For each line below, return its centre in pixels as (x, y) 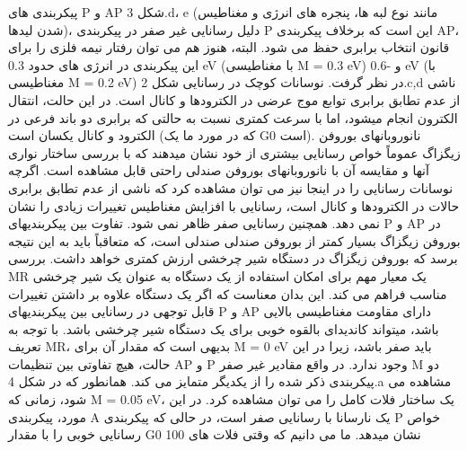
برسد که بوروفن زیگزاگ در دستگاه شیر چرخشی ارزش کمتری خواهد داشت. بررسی (233, 258)
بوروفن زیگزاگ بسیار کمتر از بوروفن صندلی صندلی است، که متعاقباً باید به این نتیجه (234, 240)
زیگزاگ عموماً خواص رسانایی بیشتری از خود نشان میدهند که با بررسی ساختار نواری (234, 152)
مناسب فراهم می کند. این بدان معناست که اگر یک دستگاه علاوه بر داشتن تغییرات (228, 293)
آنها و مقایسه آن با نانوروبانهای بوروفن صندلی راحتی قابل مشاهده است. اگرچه (219, 170)
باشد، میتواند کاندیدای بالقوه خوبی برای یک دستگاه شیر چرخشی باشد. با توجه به (224, 328)
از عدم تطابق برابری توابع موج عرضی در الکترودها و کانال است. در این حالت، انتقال (234, 99)
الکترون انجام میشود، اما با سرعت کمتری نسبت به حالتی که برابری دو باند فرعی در (233, 117)
